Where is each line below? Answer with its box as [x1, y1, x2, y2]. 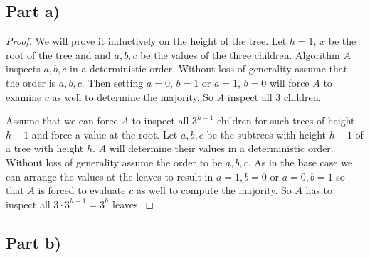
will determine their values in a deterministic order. [109, 141, 334, 156]
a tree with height [6, 141, 84, 156]
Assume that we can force [6, 113, 118, 128]
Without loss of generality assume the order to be [6, 154, 223, 169]
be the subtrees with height [206, 127, 326, 141]
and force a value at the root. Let [31, 127, 178, 141]
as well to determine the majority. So [52, 89, 214, 104]
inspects [6, 61, 41, 76]
